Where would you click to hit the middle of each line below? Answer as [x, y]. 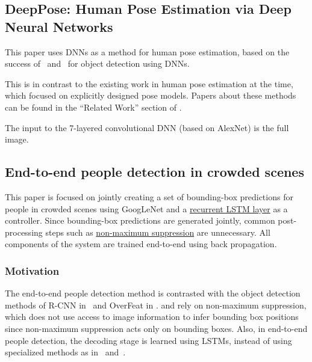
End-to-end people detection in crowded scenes [154, 172]
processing [24, 232]
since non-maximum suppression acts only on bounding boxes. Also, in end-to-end [156, 328]
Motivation [32, 270]
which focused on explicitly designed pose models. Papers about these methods [151, 95]
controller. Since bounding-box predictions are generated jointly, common [140, 220]
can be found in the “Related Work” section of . [93, 107]
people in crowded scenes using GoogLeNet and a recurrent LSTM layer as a [146, 208]
